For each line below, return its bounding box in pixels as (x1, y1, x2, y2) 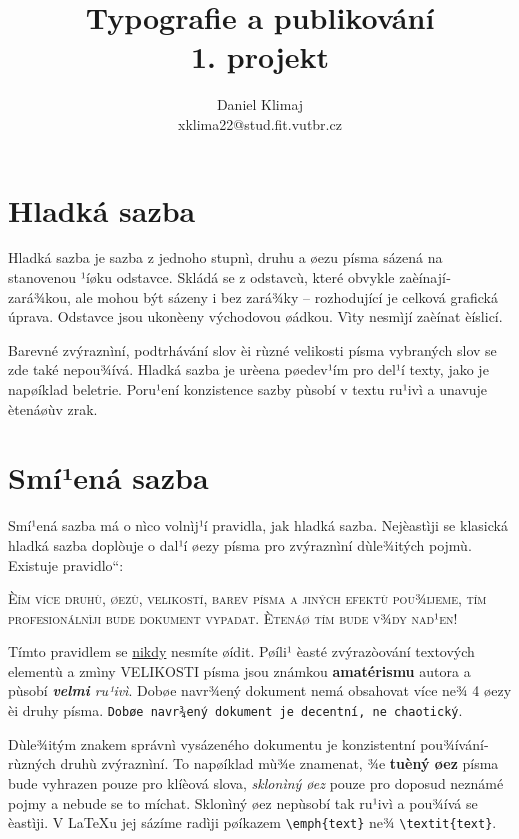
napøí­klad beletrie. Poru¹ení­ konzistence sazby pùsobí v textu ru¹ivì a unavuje (8, 379, 488, 399)
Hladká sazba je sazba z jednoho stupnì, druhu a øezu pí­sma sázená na (8, 247, 443, 268)
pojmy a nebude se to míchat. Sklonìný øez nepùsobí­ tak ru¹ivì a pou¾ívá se (8, 792, 478, 813)
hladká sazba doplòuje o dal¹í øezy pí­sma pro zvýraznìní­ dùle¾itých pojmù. (8, 534, 472, 555)
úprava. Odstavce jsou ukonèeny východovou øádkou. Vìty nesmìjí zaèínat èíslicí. (8, 306, 503, 327)
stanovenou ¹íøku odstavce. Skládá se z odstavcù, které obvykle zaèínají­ (8, 267, 451, 288)
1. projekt (190, 36, 329, 77)
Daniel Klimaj (216, 94, 304, 115)
